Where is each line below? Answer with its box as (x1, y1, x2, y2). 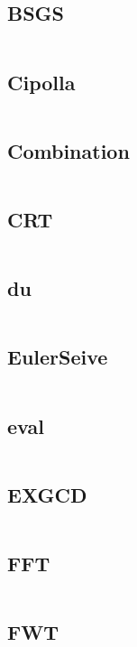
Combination (7, 136, 130, 164)
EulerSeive (7, 343, 108, 371)
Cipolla (7, 68, 76, 96)
